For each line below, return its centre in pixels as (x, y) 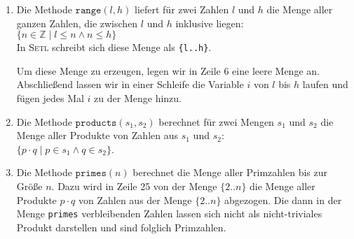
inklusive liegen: (210, 23)
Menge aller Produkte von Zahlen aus (97, 135)
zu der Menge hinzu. (138, 98)
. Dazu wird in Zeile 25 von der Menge (134, 186)
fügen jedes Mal (50, 98)
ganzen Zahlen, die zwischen (77, 23)
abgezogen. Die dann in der (283, 200)
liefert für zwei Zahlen (182, 9)
